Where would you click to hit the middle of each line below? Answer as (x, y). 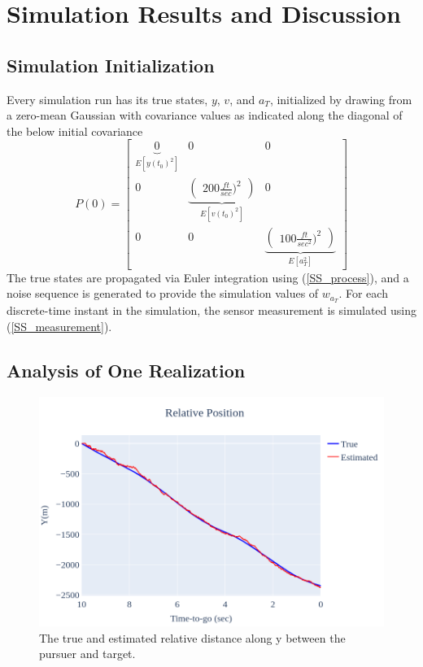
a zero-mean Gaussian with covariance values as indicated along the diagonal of (205, 115)
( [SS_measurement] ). (59, 326)
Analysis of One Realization (126, 370)
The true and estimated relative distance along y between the (192, 637)
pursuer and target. (87, 654)
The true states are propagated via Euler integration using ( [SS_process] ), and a (208, 277)
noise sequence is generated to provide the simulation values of (163, 293)
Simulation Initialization (111, 65)
